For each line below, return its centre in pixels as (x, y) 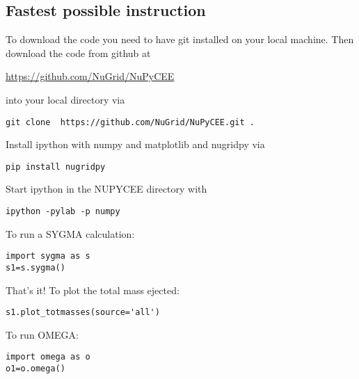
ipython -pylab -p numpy (63, 212)
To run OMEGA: (42, 334)
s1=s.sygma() (35, 267)
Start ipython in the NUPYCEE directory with (106, 189)
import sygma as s (48, 256)
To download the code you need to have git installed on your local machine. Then (180, 39)
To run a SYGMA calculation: (70, 233)
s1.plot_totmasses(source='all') (83, 313)
